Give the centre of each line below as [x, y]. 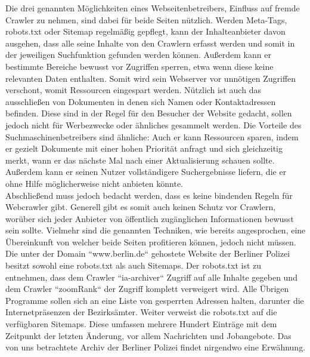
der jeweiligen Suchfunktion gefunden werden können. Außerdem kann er [138, 55]
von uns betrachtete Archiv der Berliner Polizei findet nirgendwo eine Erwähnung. [156, 347]
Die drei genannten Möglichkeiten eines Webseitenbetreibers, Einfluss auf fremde [153, 8]
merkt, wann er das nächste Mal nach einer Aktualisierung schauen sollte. [140, 160]
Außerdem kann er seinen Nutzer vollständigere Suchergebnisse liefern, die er [146, 172]
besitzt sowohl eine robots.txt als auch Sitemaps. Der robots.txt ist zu [134, 265]
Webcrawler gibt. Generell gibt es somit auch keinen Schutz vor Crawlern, [141, 207]
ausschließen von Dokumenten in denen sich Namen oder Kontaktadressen [141, 101]
